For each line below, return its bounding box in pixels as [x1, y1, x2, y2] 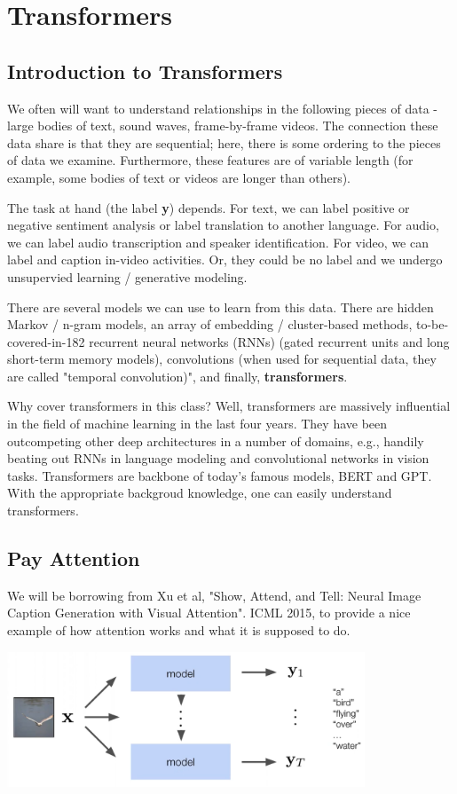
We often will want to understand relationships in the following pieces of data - [7, 98, 437, 117]
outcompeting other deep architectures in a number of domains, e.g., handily [7, 431, 424, 450]
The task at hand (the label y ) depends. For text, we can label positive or [7, 198, 410, 216]
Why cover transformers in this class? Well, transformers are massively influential [7, 397, 451, 415]
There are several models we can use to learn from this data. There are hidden [7, 297, 434, 316]
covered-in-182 [7, 332, 85, 350]
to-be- [415, 315, 449, 334]
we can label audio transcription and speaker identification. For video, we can [7, 232, 429, 251]
